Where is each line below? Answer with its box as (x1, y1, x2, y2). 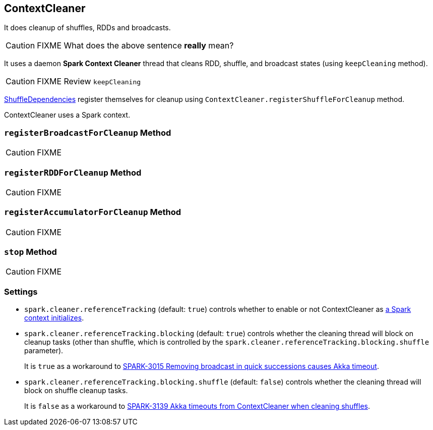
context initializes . (24, 313, 84, 322)
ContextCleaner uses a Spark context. (4, 111, 131, 120)
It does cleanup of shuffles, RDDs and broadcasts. (4, 23, 171, 32)
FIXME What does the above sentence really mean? (37, 40, 234, 51)
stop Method (4, 247, 57, 257)
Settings (4, 286, 38, 297)
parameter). (24, 346, 64, 355)
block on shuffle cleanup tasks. (24, 386, 128, 395)
